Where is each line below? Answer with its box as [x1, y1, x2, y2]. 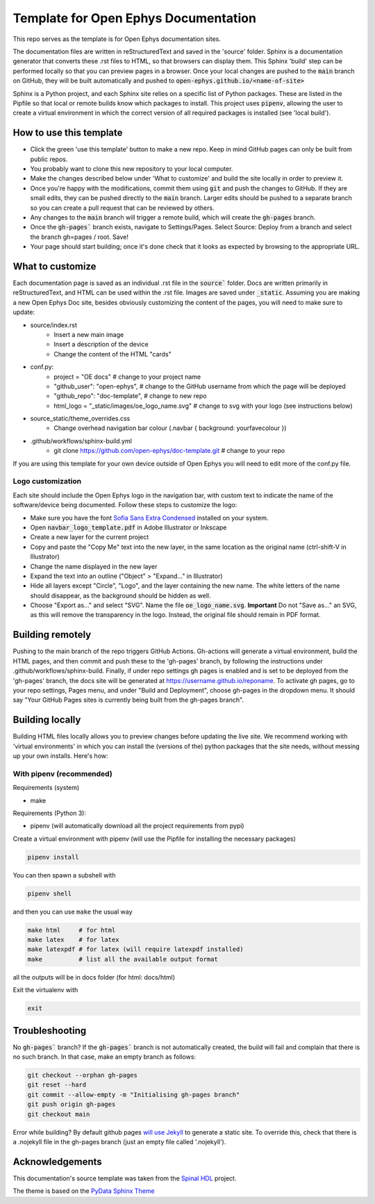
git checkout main [27, 1110, 90, 1118]
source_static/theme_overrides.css [30, 414, 131, 423]
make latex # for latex [27, 936, 119, 944]
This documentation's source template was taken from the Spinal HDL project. [12, 1174, 237, 1182]
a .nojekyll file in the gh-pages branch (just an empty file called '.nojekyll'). [12, 1137, 226, 1146]
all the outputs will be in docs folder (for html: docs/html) [12, 973, 176, 981]
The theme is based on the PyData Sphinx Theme [12, 1187, 155, 1195]
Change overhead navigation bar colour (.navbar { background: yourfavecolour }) [53, 424, 287, 432]
